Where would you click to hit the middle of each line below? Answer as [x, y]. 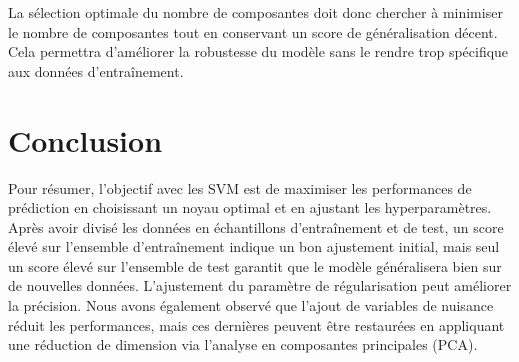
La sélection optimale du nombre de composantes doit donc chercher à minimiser [255, 12]
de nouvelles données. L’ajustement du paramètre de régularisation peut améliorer [260, 285]
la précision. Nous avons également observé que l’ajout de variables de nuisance [251, 305]
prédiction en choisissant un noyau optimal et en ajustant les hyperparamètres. [250, 207]
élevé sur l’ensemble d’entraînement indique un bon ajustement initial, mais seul [254, 246]
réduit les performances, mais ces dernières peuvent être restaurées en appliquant [256, 324]
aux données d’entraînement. [96, 70]
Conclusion [85, 139]
